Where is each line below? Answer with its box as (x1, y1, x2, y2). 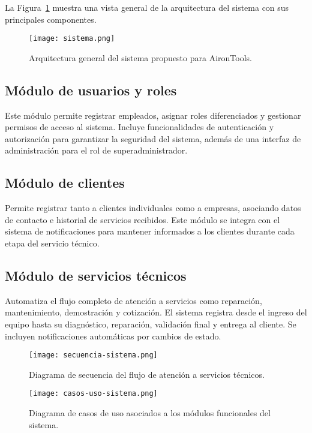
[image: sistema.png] (29, 34, 115, 43)
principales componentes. (5, 13, 97, 25)
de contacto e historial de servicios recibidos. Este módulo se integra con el (5, 213, 280, 225)
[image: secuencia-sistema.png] (29, 351, 158, 360)
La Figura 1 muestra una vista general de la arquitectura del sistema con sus (5, 1, 289, 13)
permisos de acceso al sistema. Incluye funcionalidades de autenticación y (5, 121, 274, 133)
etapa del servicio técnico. (5, 237, 100, 249)
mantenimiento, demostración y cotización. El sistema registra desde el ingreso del (5, 306, 307, 318)
